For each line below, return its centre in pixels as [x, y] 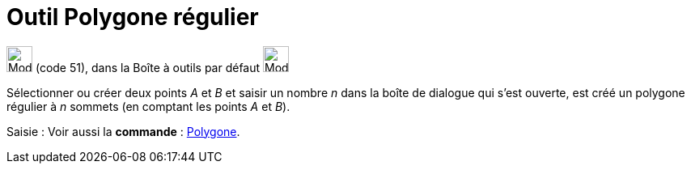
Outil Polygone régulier [133, 17]
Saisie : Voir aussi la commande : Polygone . [123, 131]
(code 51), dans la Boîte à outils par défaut [148, 67]
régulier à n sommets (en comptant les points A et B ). [148, 106]
